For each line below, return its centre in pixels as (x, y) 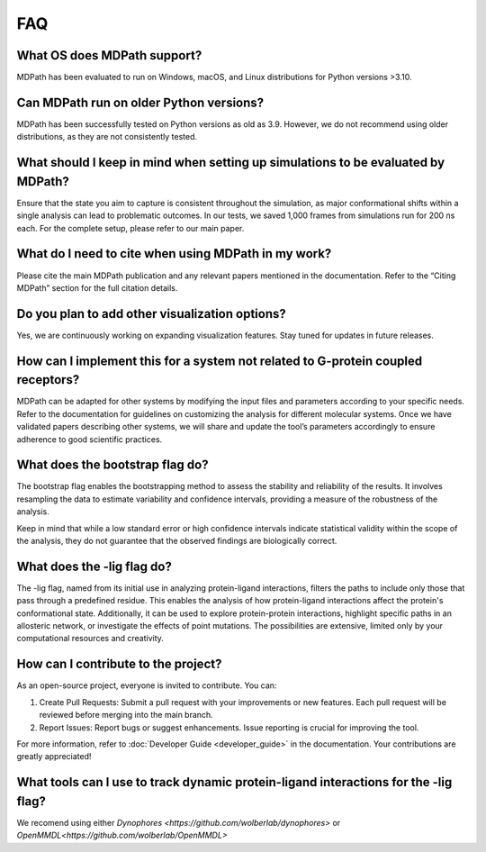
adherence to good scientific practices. (90, 439)
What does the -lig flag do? (94, 566)
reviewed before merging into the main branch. (126, 715)
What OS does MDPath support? (109, 55)
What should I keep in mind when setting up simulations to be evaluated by (231, 163)
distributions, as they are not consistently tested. (107, 137)
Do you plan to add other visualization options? (152, 314)
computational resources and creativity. (90, 639)
